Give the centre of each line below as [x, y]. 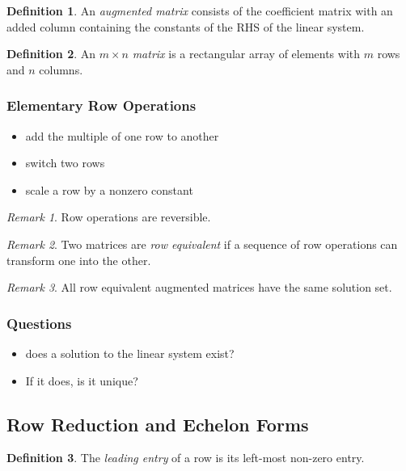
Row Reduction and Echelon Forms [158, 424]
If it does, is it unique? [82, 380]
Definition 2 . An [51, 54]
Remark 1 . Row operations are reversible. [109, 217]
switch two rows [65, 163]
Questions [39, 323]
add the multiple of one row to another [122, 135]
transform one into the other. [79, 260]
